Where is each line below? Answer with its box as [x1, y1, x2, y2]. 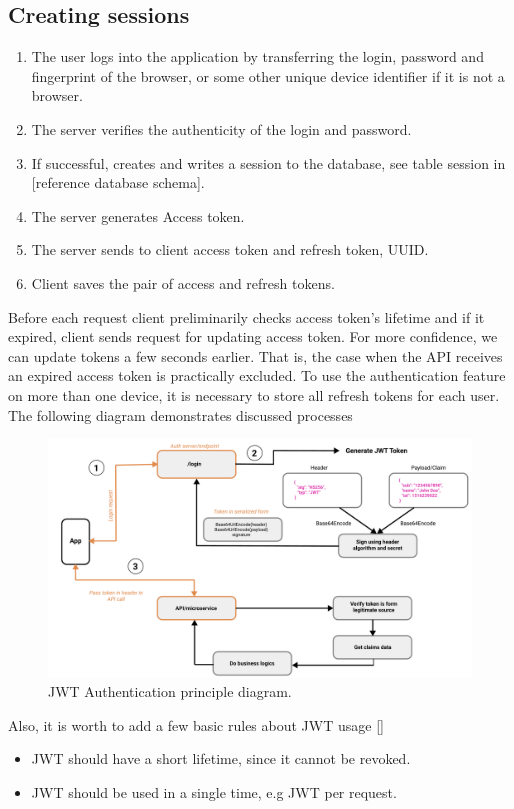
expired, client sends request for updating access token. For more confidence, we [8, 326, 498, 347]
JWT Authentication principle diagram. [48, 681, 292, 702]
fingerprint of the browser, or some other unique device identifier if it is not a [31, 65, 505, 86]
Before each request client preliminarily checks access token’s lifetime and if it [8, 306, 485, 327]
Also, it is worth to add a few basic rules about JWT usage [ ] [8, 714, 384, 735]
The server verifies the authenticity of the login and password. [31, 118, 412, 139]
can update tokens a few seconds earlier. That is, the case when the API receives [8, 345, 503, 366]
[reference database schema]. [31, 172, 205, 193]
